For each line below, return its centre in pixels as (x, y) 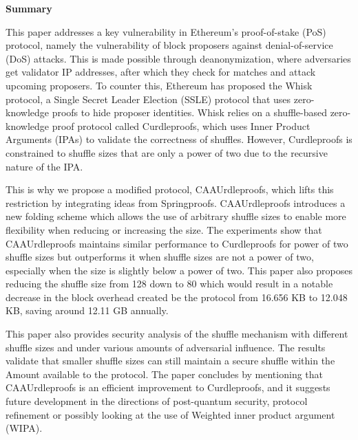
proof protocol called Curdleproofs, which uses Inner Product (181, 125)
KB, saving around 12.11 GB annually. (87, 310)
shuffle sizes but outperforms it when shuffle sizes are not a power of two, (160, 257)
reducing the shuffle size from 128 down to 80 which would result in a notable (169, 284)
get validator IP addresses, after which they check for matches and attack (161, 72)
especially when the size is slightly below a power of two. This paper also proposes (179, 270)
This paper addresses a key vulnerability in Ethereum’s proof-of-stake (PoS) (166, 31)
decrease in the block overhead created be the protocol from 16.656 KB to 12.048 (177, 297)
